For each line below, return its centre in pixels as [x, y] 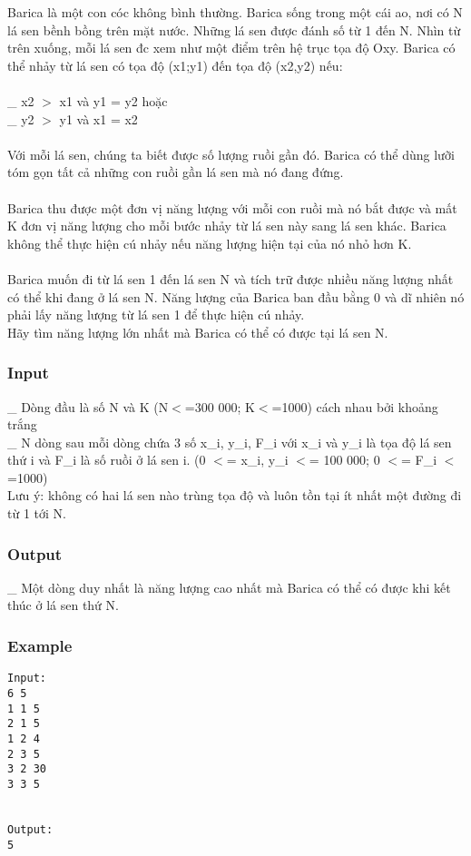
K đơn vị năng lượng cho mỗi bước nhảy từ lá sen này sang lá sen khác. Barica [227, 226]
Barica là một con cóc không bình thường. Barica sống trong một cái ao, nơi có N [235, 12]
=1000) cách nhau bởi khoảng [355, 406]
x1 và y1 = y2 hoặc [113, 100]
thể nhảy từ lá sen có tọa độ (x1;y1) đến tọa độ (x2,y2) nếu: [175, 65]
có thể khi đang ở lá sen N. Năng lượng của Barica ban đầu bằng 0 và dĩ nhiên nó [236, 296]
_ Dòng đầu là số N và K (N [88, 406]
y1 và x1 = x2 [98, 118]
